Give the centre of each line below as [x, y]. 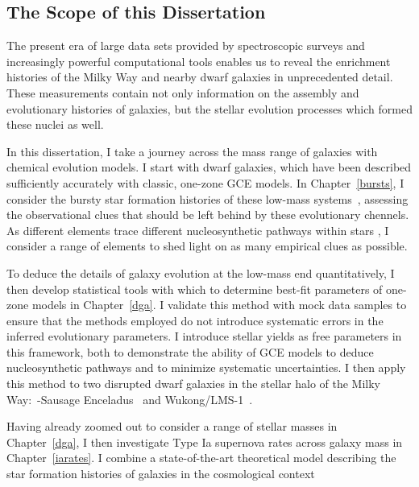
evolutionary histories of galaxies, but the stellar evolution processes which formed [209, 108]
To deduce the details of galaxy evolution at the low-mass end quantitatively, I [201, 272]
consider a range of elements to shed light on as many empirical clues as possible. [207, 246]
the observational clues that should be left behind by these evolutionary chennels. [208, 215]
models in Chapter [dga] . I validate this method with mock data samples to [219, 305]
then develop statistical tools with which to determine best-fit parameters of [195, 289]
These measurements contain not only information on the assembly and [183, 92]
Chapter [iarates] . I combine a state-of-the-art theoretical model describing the [201, 458]
